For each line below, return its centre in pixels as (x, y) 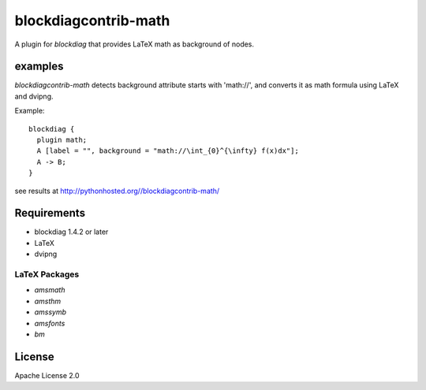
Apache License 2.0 (47, 375)
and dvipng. (34, 96)
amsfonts (50, 323)
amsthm (48, 301)
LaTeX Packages (47, 274)
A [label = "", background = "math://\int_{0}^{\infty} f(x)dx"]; (168, 151)
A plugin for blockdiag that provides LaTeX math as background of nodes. (135, 44)
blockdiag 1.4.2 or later (71, 232)
